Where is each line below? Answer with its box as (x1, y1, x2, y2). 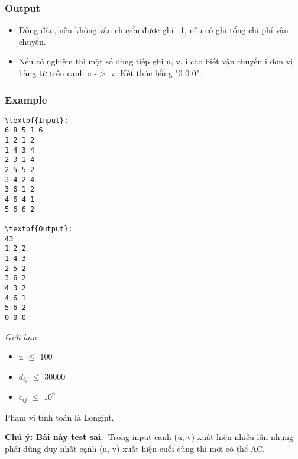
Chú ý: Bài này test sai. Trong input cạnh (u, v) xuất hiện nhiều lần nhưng (5, 431, 294, 443)
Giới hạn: (5, 330, 40, 342)
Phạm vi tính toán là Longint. (5, 410, 114, 423)
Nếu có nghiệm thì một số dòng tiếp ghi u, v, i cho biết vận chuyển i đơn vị (18, 55, 293, 67)
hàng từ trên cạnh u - (18, 67, 98, 79)
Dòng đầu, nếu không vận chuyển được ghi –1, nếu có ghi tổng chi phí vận (18, 24, 289, 36)
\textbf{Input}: (5, 116, 69, 125)
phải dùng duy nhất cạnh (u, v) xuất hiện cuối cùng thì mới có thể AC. (5, 442, 265, 454)
